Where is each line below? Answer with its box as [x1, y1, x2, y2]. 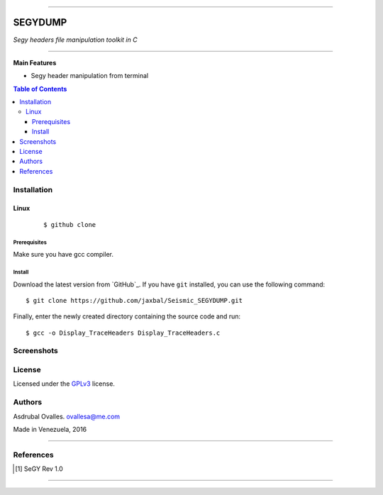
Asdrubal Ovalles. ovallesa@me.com [13, 412, 121, 421]
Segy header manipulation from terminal [30, 72, 149, 80]
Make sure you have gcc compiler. [13, 250, 113, 259]
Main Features [13, 58, 57, 67]
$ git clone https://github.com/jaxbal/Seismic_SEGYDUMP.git [26, 296, 243, 304]
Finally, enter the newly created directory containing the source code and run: [13, 312, 241, 321]
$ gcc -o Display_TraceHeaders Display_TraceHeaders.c [26, 328, 221, 337]
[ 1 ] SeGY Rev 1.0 [15, 465, 63, 473]
